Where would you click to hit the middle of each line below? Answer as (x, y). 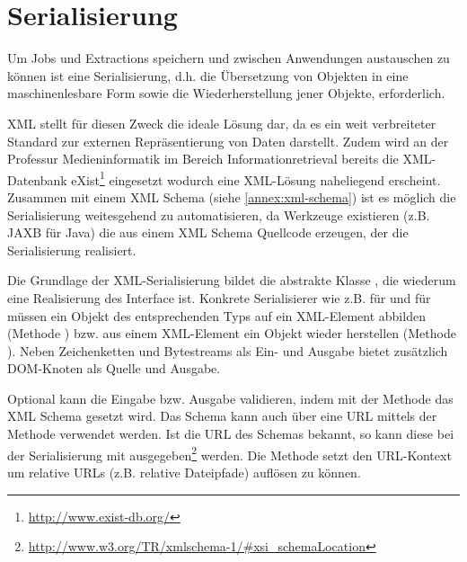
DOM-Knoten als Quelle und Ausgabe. (114, 368)
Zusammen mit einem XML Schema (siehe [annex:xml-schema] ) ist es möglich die (232, 196)
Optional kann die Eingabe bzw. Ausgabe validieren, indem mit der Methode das (230, 398)
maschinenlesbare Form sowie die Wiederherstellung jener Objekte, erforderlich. (226, 93)
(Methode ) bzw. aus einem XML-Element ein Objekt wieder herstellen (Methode (232, 333)
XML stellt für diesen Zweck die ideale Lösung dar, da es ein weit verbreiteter (222, 123)
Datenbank (37, 179)
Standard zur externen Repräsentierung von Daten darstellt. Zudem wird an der (228, 141)
